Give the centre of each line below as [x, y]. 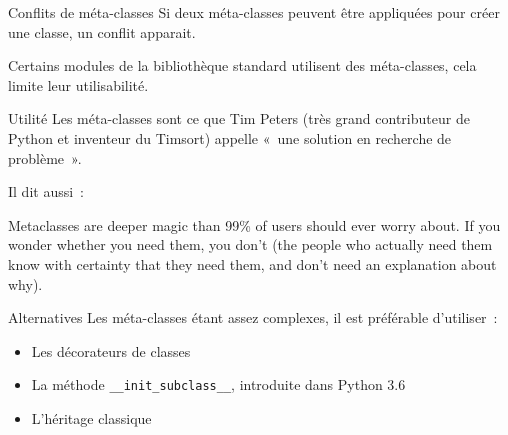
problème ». [45, 157]
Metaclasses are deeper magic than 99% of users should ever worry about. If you [254, 224]
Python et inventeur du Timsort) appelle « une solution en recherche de [230, 137]
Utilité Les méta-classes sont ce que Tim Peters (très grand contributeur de [239, 118]
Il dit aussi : [46, 191]
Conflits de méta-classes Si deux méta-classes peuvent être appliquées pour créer [254, 12]
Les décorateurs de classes [111, 350]
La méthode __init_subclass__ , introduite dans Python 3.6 [218, 384]
